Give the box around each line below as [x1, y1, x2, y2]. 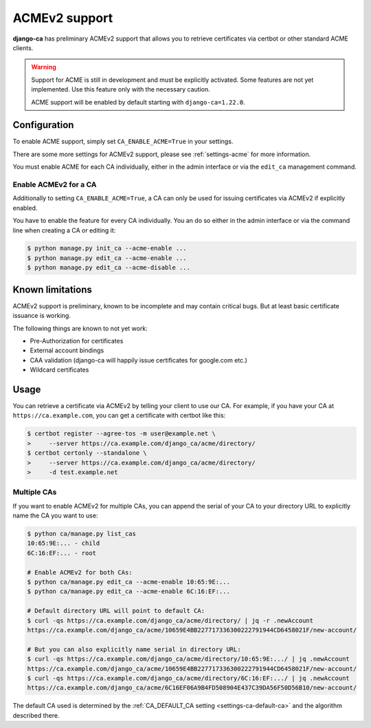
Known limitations [12, 283, 92, 295]
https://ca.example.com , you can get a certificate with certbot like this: [12, 411, 226, 420]
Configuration [12, 119, 74, 131]
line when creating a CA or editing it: [12, 226, 116, 234]
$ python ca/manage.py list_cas [27, 530, 137, 538]
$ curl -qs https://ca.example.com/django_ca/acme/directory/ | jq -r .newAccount [27, 617, 314, 624]
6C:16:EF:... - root [27, 549, 96, 557]
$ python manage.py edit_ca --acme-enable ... [27, 254, 187, 261]
